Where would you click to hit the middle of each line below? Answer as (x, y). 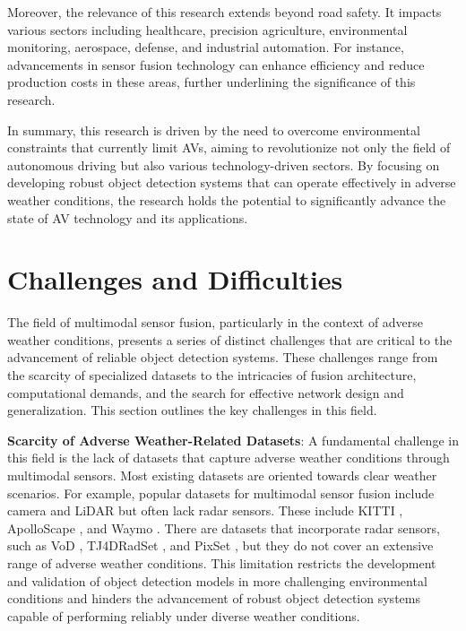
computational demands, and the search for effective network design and (206, 392)
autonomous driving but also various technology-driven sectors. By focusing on (224, 164)
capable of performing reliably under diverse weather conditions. (184, 615)
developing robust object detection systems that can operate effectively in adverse (232, 182)
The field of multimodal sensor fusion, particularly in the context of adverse (216, 322)
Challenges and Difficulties (175, 279)
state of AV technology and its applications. (128, 217)
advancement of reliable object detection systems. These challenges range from (223, 357)
